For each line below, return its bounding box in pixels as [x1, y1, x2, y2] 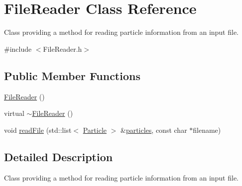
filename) [193, 124, 221, 135]
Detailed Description [4, 149, 113, 164]
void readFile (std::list [4, 124, 72, 135]
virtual [4, 108, 24, 118]
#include [4, 43, 32, 54]
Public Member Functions [4, 68, 140, 83]
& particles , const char [120, 124, 187, 135]
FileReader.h [43, 43, 82, 54]
